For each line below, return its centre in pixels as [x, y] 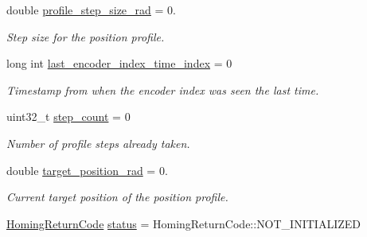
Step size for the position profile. [86, 36]
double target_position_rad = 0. [87, 170]
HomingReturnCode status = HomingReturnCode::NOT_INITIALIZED [183, 223]
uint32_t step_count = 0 [68, 117]
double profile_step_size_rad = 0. [91, 10]
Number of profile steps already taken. [98, 143]
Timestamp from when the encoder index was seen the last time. [163, 89]
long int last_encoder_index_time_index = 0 [119, 63]
